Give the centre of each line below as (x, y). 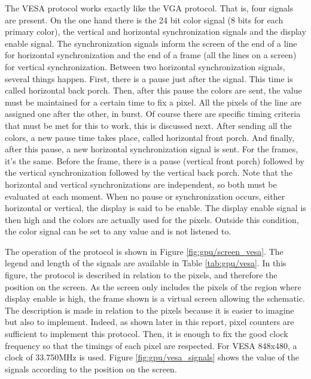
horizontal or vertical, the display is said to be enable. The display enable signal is (155, 208)
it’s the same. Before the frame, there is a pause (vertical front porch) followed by (155, 160)
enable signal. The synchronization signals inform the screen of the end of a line (151, 43)
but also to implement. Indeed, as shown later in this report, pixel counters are (150, 322)
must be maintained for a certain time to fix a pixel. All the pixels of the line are (153, 102)
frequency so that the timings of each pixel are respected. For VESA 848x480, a (151, 345)
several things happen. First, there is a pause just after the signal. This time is (149, 78)
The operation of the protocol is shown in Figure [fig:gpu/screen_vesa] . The (144, 251)
